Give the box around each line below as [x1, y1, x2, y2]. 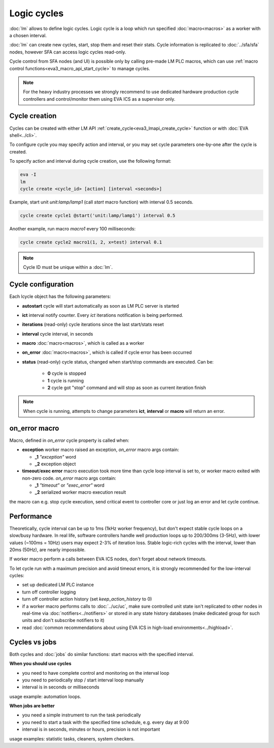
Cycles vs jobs [9, 638, 57, 646]
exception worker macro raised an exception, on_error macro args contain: [22, 446, 180, 453]
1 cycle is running [47, 377, 84, 383]
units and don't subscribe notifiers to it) [22, 617, 105, 623]
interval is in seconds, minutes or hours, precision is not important [22, 726, 160, 732]
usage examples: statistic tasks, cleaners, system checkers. [9, 735, 135, 742]
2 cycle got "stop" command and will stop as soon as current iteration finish [47, 384, 207, 391]
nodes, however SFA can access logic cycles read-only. [9, 49, 126, 55]
